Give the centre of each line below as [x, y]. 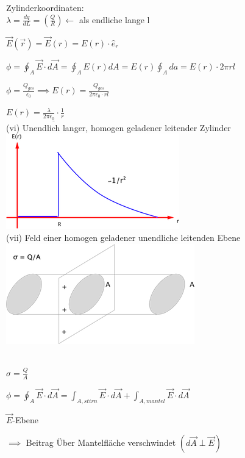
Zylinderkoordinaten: [45, 7]
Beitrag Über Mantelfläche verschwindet [101, 442]
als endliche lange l [114, 19]
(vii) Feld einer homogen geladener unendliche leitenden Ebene [123, 237]
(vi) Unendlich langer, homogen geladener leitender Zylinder [119, 127]
